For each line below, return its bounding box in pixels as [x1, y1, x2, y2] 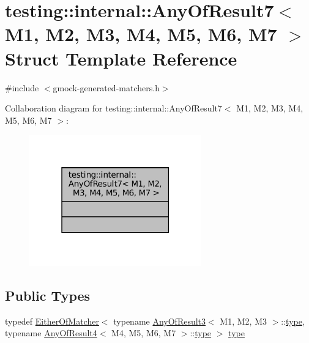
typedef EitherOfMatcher [5, 314, 99, 327]
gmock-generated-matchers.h [53, 81, 160, 94]
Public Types [5, 285, 91, 304]
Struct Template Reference [5, 45, 237, 70]
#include [5, 81, 39, 94]
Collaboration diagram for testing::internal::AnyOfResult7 [5, 102, 222, 115]
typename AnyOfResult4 [5, 326, 97, 339]
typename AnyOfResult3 [113, 314, 206, 327]
